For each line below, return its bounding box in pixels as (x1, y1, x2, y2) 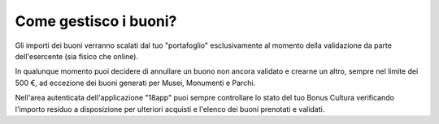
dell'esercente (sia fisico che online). (15, 51, 138, 61)
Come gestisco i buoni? (15, 12, 177, 30)
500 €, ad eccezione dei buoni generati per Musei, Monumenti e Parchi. (15, 78, 256, 88)
